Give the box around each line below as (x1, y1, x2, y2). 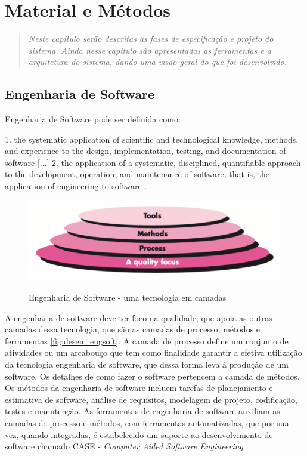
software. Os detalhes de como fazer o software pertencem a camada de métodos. (5, 369, 300, 382)
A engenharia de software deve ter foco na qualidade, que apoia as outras (5, 311, 272, 323)
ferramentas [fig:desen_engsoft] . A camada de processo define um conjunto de (5, 334, 289, 347)
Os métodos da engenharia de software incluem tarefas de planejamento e (5, 381, 273, 394)
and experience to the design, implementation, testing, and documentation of (5, 144, 286, 157)
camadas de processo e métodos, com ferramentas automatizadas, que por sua (5, 417, 289, 429)
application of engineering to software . (5, 180, 147, 192)
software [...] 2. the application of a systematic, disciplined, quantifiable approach (5, 156, 301, 168)
